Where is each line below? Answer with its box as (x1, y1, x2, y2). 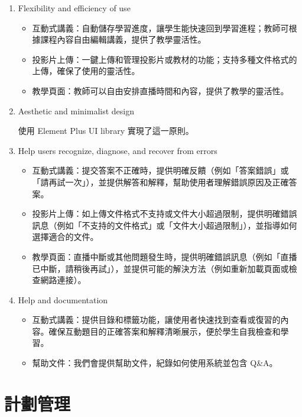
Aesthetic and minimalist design (18, 104, 135, 117)
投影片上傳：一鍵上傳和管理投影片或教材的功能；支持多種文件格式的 (32, 53, 297, 65)
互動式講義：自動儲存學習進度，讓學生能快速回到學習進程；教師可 (32, 21, 289, 34)
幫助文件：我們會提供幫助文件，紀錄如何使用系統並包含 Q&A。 (32, 357, 278, 369)
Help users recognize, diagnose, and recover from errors (18, 144, 217, 156)
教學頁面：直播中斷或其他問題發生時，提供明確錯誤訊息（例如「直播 (32, 250, 297, 262)
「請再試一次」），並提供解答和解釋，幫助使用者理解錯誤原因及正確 (32, 175, 289, 188)
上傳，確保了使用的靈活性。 (32, 65, 140, 77)
